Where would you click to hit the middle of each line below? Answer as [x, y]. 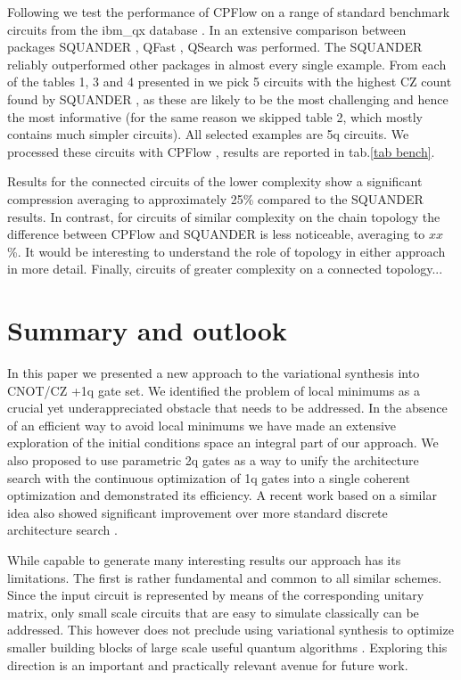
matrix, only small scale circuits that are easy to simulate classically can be [213, 612]
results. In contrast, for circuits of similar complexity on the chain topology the [224, 216]
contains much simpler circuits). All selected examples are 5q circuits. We [208, 134]
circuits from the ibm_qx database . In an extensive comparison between [207, 29]
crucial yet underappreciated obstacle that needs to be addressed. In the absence [227, 408]
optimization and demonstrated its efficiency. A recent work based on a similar [222, 495]
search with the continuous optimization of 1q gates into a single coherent [209, 477]
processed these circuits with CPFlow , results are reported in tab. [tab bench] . [221, 151]
